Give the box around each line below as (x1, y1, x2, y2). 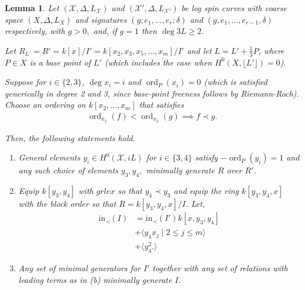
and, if (93, 25, 117, 37)
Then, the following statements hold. (5, 131, 135, 144)
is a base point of (29, 56, 91, 68)
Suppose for (5, 76, 46, 88)
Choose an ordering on (5, 98, 86, 111)
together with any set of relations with (152, 262, 288, 274)
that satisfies (139, 98, 184, 111)
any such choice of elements (18, 164, 118, 176)
